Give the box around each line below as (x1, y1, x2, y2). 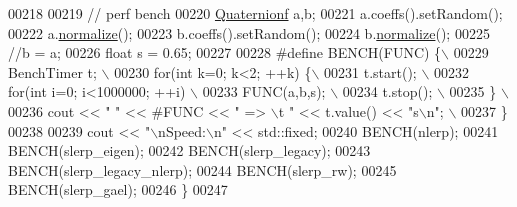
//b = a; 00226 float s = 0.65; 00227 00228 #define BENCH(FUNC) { (8, 42, 442, 63)
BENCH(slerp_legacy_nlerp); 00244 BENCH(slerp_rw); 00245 (8, 159, 397, 180)
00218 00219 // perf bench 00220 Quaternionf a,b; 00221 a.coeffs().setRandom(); (8, 3, 503, 23)
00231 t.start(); (324, 61, 417, 82)
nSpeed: (158, 120, 206, 141)
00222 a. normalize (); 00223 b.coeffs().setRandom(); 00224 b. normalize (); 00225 (8, 22, 490, 43)
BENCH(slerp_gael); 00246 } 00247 (8, 179, 228, 200)
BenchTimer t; (8, 61, 97, 82)
